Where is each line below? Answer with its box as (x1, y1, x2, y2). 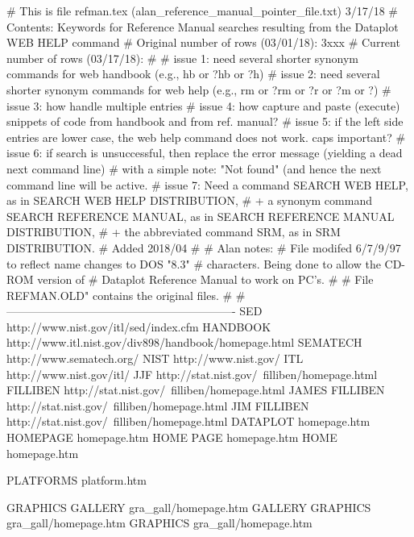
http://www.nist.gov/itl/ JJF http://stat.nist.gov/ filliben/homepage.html (6, 365, 378, 382)
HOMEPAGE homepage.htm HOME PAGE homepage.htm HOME (6, 429, 337, 446)
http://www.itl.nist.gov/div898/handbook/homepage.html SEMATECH (6, 334, 362, 351)
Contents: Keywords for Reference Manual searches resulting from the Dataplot (6, 18, 399, 35)
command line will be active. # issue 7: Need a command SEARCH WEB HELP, (6, 176, 408, 193)
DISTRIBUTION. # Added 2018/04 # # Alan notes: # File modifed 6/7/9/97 (6, 239, 401, 256)
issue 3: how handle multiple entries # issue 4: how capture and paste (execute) (6, 97, 400, 114)
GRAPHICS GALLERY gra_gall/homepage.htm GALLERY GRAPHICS (6, 498, 371, 515)
